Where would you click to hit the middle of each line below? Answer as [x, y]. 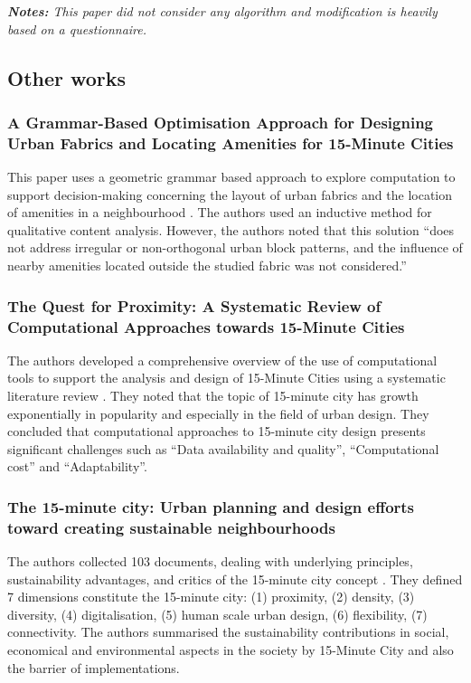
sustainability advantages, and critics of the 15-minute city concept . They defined [235, 579]
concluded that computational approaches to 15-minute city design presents [217, 431]
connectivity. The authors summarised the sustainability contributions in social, [228, 632]
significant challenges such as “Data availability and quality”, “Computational [223, 448]
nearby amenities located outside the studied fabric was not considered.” [207, 266]
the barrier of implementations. [94, 667]
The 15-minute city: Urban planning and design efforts [211, 506]
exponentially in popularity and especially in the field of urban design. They [218, 413]
